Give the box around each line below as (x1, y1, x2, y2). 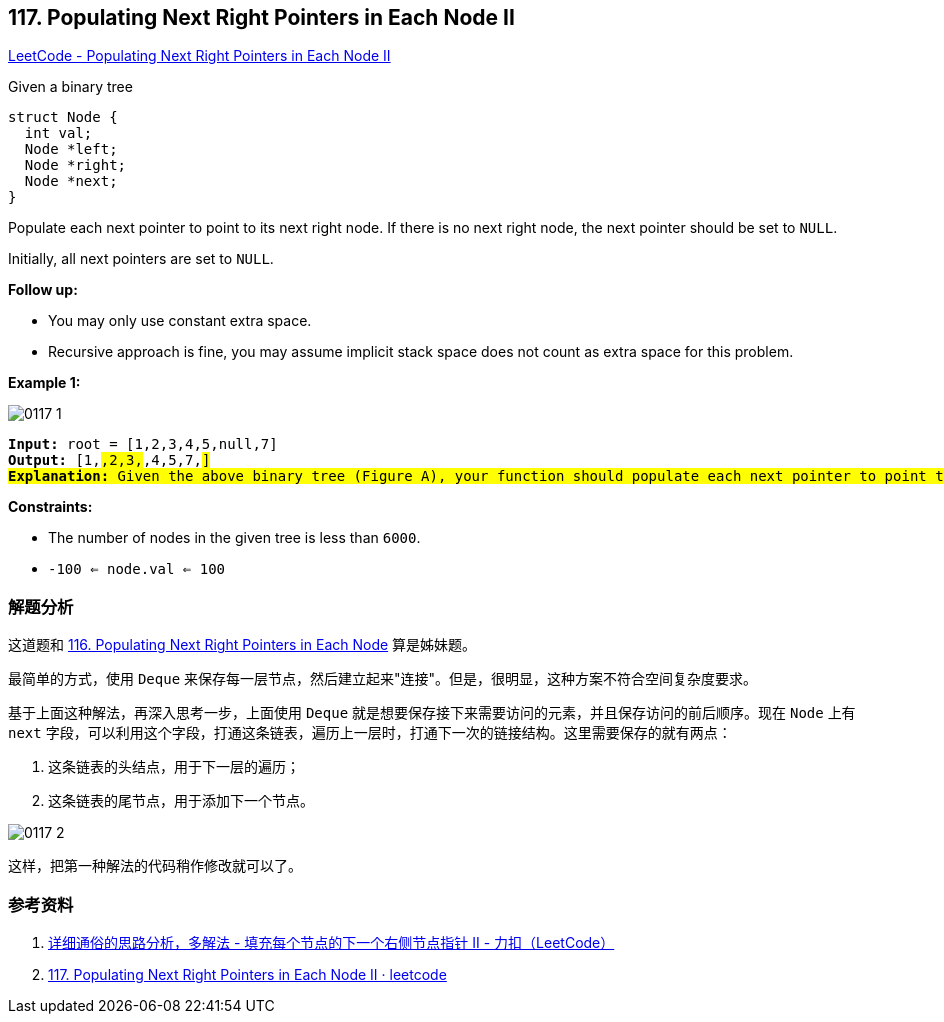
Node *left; (24, 141, 118, 158)
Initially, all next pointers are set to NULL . (8, 250, 274, 268)
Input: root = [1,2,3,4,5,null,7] (8, 436, 278, 453)
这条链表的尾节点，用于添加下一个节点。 (48, 792, 314, 810)
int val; (24, 125, 93, 142)
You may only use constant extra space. (48, 312, 312, 330)
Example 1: (8, 374, 81, 392)
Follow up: (8, 281, 78, 299)
